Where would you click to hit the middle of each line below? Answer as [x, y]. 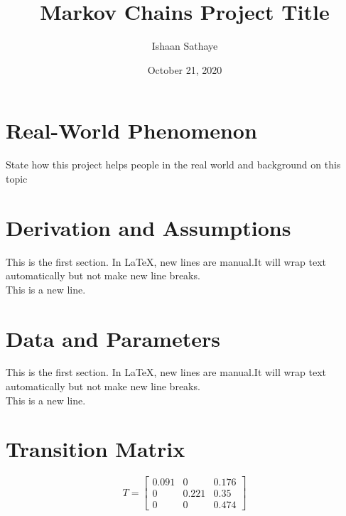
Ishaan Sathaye [185, 46]
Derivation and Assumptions [148, 227]
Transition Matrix [96, 449]
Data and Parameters [113, 338]
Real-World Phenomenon [131, 130]
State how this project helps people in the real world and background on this [173, 165]
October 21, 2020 [185, 69]
